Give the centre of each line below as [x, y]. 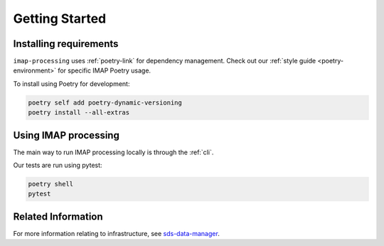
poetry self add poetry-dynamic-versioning [105, 102]
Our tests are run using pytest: [58, 165]
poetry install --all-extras [79, 113]
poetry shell [51, 184]
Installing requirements [66, 44]
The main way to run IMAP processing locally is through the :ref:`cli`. [113, 152]
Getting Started [60, 18]
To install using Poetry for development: [71, 84]
